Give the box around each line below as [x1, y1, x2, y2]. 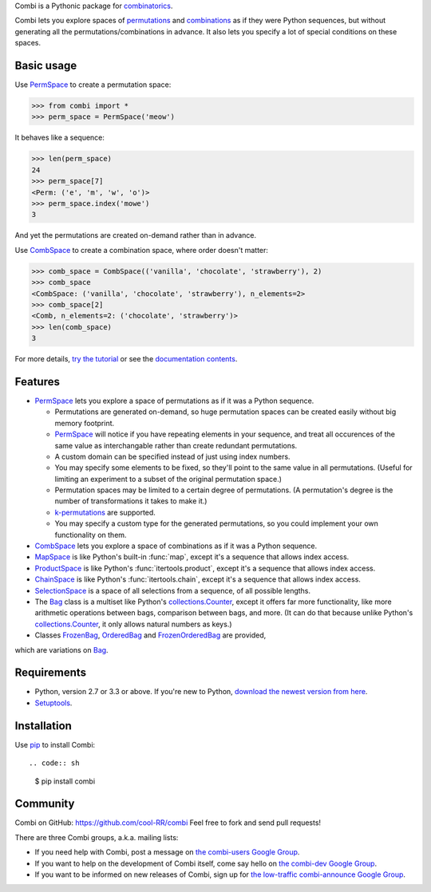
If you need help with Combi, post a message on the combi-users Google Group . [34, 847, 300, 857]
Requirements [14, 666, 87, 680]
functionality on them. [54, 530, 127, 539]
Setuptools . [34, 698, 73, 708]
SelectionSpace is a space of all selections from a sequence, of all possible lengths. [34, 586, 311, 595]
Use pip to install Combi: [14, 740, 96, 749]
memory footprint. [54, 418, 115, 428]
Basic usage [14, 58, 77, 72]
